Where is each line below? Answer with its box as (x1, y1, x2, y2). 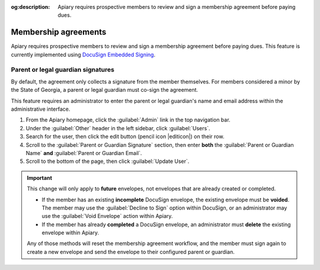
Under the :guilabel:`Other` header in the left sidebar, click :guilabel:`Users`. (25, 124, 210, 131)
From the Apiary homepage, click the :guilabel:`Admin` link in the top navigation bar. (25, 116, 231, 124)
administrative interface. (11, 105, 71, 112)
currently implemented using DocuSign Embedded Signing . (11, 51, 156, 58)
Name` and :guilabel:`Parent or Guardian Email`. (25, 149, 142, 156)
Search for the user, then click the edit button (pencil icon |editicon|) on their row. (25, 133, 225, 140)
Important (27, 174, 53, 181)
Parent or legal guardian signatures (11, 66, 115, 74)
